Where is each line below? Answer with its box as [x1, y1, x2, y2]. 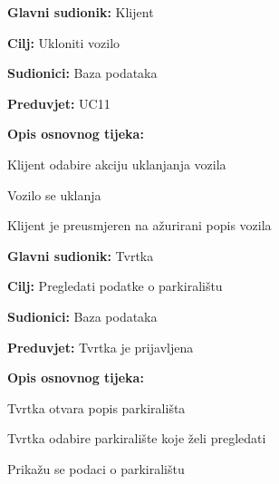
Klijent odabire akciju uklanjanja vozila [7, 154, 226, 173]
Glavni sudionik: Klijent [7, 3, 154, 21]
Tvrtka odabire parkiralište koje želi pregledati [7, 429, 266, 448]
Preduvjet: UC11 [7, 93, 111, 112]
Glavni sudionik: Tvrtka [7, 246, 154, 265]
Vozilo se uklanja [7, 185, 101, 204]
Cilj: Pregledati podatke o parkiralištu [7, 276, 223, 295]
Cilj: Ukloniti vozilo [7, 33, 120, 52]
